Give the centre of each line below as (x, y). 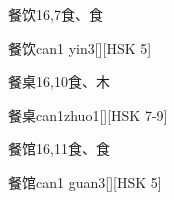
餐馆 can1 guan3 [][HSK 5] (85, 181)
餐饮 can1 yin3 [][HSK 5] (80, 47)
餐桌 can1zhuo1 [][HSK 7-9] (88, 114)
